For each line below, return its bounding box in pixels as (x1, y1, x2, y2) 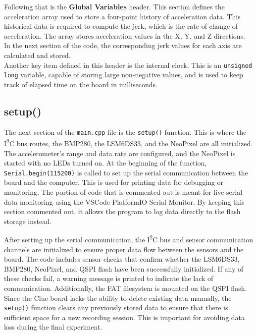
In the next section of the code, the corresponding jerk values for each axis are (4, 40, 242, 51)
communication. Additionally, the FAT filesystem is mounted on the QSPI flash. (4, 283, 247, 293)
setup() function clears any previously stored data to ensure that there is (4, 302, 228, 313)
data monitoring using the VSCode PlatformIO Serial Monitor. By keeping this (4, 196, 245, 207)
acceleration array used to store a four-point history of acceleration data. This (4, 11, 241, 21)
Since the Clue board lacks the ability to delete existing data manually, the (4, 292, 232, 303)
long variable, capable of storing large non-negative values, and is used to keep (4, 69, 243, 80)
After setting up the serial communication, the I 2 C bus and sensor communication (4, 233, 253, 245)
